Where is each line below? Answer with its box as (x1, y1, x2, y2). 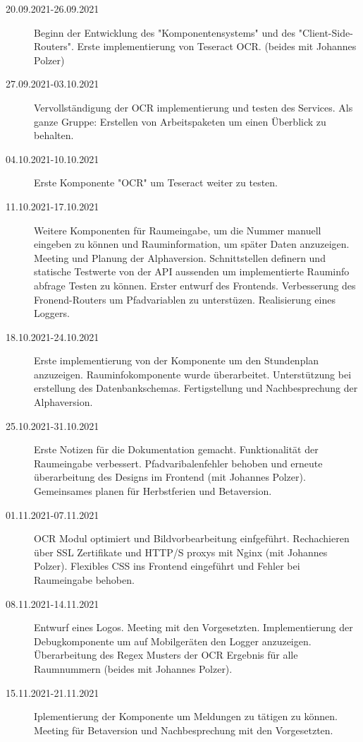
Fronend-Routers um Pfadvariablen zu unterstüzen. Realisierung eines (34, 292, 336, 306)
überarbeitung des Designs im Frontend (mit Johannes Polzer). (34, 469, 306, 484)
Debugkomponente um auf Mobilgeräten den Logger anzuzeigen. (34, 633, 312, 648)
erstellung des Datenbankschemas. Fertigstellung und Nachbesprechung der (34, 381, 358, 395)
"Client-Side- (298, 25, 353, 40)
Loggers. (34, 306, 70, 321)
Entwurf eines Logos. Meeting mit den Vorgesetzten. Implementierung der (34, 620, 353, 635)
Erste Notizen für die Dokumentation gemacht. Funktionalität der (34, 442, 319, 457)
